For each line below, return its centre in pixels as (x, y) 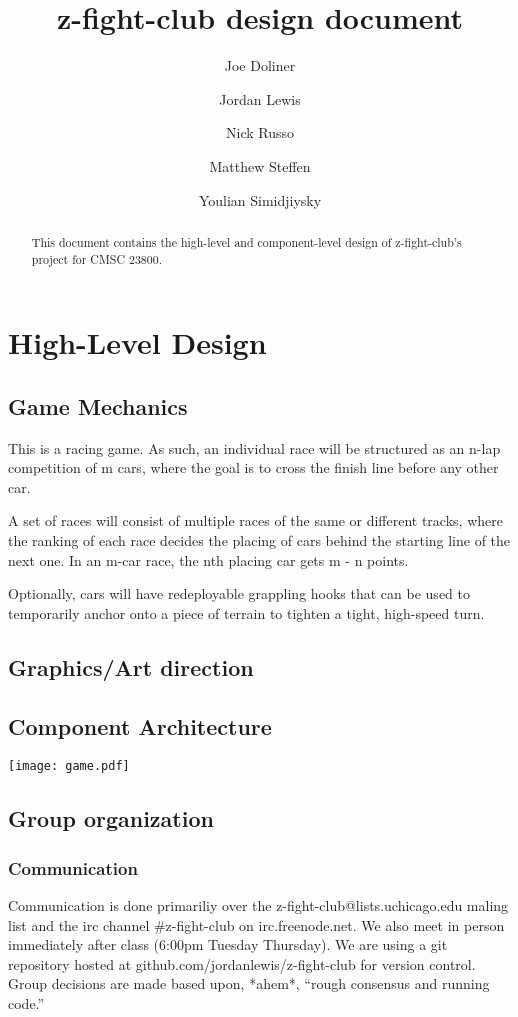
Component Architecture (140, 725)
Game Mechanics (98, 405)
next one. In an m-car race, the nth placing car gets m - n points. (208, 559)
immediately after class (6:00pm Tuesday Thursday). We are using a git (228, 944)
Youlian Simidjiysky (260, 199)
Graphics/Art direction (131, 666)
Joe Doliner (260, 65)
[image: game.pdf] (69, 766)
